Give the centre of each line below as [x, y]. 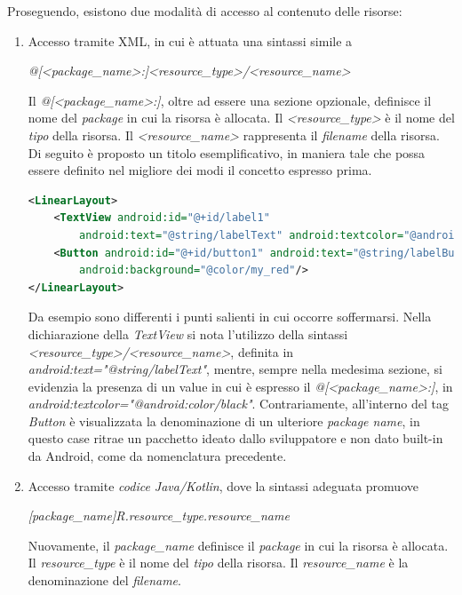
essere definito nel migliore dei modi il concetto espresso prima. [200, 170]
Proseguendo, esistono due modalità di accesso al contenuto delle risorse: [205, 11]
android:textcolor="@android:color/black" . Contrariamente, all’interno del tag [238, 404]
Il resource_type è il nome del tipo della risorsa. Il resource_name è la [218, 563]
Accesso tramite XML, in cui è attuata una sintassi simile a [190, 40]
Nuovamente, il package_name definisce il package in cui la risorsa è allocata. [238, 545]
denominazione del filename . [104, 580]
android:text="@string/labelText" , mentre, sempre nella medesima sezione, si [235, 369]
